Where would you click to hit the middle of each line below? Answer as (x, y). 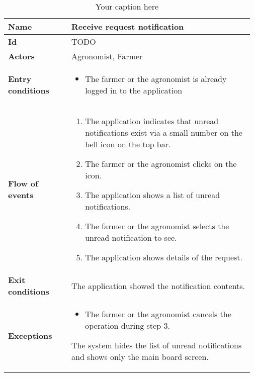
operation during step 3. (128, 325)
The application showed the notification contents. (158, 286)
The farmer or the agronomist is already (156, 79)
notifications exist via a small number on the (164, 132)
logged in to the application (134, 90)
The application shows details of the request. (164, 257)
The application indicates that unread (152, 121)
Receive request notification (128, 26)
